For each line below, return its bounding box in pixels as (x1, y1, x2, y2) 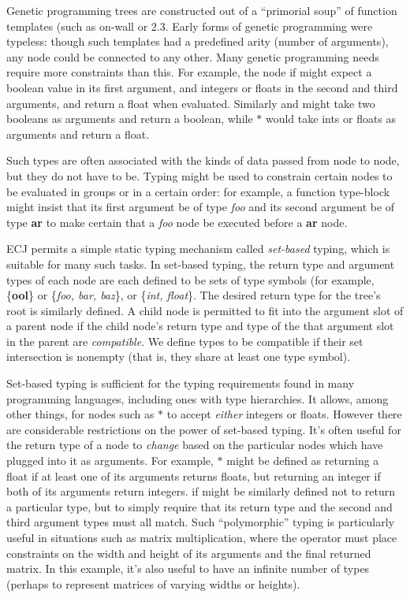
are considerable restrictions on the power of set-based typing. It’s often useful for (6, 421, 401, 437)
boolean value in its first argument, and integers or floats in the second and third (6, 79, 398, 95)
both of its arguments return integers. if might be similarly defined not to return (6, 483, 395, 500)
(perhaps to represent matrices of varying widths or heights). (6, 575, 300, 592)
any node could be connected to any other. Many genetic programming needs (6, 48, 379, 65)
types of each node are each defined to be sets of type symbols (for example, (6, 271, 375, 288)
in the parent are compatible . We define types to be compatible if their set (6, 332, 363, 349)
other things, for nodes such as (6, 406, 155, 422)
